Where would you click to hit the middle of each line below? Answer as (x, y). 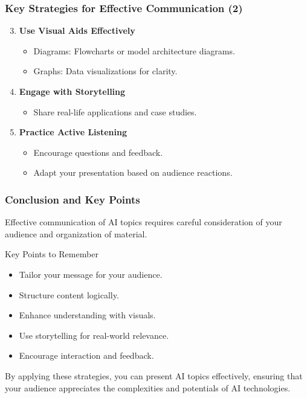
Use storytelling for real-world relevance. (94, 335)
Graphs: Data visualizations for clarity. (105, 71)
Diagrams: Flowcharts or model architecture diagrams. (134, 50)
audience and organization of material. (76, 233)
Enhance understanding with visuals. (87, 315)
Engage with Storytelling (72, 91)
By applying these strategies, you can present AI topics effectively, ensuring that (154, 375)
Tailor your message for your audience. (91, 274)
